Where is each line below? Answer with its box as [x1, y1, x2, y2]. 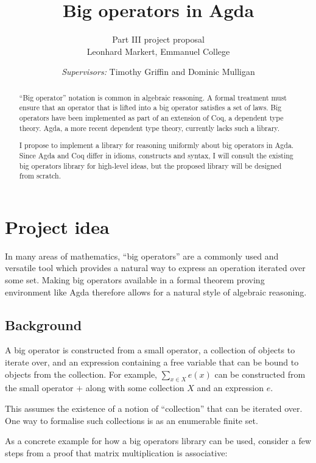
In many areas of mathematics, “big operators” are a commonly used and [5, 249, 279, 262]
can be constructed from [214, 367, 306, 380]
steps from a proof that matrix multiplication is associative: [5, 446, 228, 459]
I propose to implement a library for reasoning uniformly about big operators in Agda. [19, 140, 294, 150]
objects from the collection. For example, [5, 367, 158, 380]
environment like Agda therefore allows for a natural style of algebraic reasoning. [5, 285, 307, 298]
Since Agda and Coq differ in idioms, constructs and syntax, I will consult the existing [19, 150, 293, 160]
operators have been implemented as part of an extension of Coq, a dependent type [19, 113, 284, 123]
